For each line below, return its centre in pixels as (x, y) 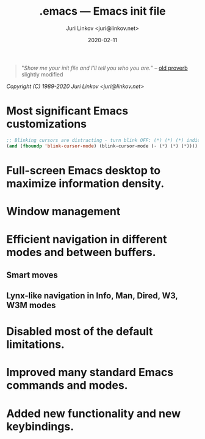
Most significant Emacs (67, 111)
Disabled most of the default (80, 332)
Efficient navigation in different (87, 239)
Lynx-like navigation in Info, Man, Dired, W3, (92, 296)
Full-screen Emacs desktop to (83, 170)
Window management (63, 212)
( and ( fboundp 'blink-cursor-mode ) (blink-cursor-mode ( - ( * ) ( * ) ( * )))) (102, 146)
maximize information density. (85, 183)
